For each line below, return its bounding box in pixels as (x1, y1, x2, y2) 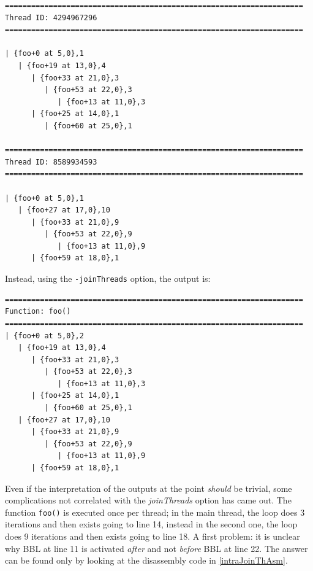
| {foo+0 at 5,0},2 (5, 331, 84, 340)
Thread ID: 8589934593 (5, 157, 97, 166)
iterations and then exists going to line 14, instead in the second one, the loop (5, 518, 298, 530)
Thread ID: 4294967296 (5, 13, 97, 22)
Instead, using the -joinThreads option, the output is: (5, 272, 211, 285)
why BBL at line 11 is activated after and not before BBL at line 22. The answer (5, 542, 308, 554)
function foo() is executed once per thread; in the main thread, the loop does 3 (5, 505, 305, 518)
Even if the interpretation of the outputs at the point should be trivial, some (5, 481, 292, 494)
